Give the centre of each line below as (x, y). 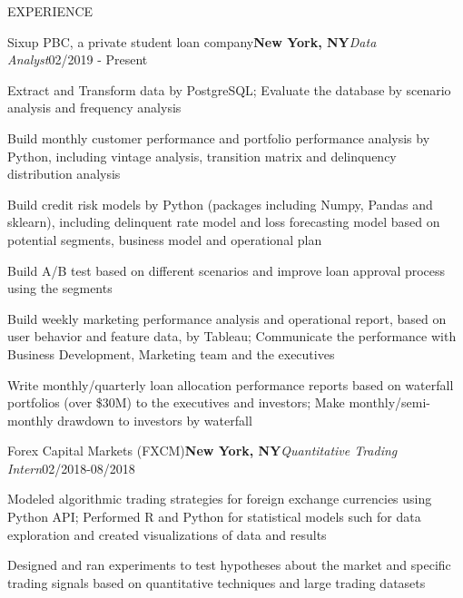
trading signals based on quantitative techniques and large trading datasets (217, 582)
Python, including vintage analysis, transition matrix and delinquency (202, 156)
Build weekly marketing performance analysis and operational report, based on (227, 318)
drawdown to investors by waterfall (155, 420)
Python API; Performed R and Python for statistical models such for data (214, 517)
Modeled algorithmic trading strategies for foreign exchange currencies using (220, 499)
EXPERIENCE (50, 11)
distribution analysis (64, 174)
